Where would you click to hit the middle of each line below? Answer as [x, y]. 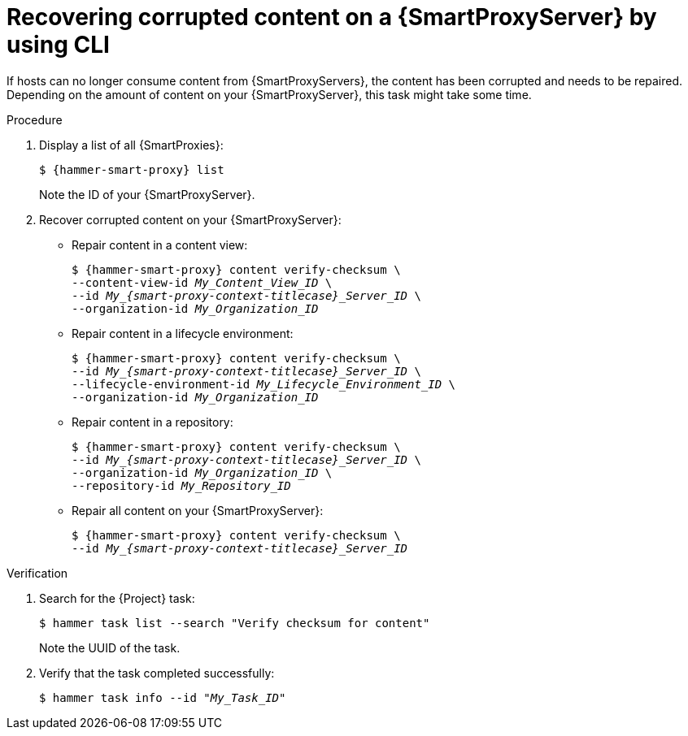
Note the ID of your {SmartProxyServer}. [147, 194]
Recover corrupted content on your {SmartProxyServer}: [190, 219]
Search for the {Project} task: [117, 598]
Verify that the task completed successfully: [157, 673]
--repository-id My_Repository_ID [181, 485]
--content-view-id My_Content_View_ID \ [202, 282]
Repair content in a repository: [152, 422]
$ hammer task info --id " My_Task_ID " [163, 697]
